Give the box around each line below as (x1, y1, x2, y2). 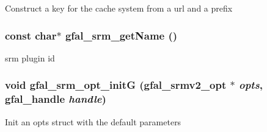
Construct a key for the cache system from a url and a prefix (5, 2, 233, 14)
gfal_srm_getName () (65, 27, 178, 43)
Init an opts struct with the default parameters (5, 115, 181, 128)
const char (5, 27, 57, 43)
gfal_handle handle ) (5, 91, 106, 106)
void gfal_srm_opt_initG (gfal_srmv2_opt (5, 77, 227, 92)
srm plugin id (5, 51, 55, 64)
